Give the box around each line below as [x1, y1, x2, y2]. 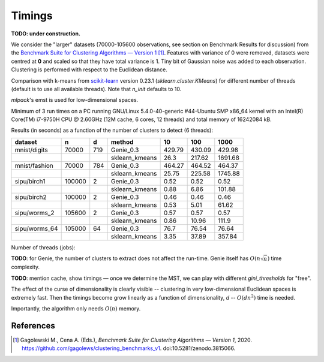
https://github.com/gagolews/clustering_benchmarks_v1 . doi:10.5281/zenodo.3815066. [22, 345, 236, 352]
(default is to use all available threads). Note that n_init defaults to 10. [11, 85, 182, 92]
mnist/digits [14, 146, 48, 154]
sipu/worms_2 [14, 209, 55, 217]
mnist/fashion [14, 161, 54, 170]
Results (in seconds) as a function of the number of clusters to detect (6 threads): [11, 126, 213, 134]
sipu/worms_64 [14, 224, 58, 233]
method [110, 138, 134, 146]
